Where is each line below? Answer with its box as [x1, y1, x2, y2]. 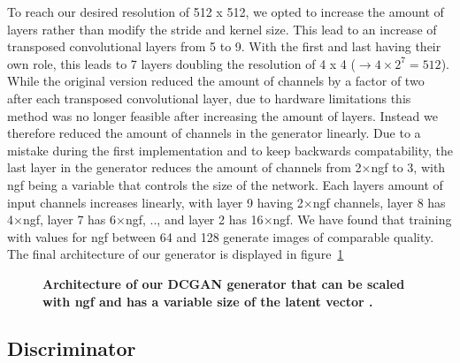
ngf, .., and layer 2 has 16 [125, 210, 264, 229]
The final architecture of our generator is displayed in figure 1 [7, 245, 344, 263]
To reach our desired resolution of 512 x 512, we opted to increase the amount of [7, 3, 444, 20]
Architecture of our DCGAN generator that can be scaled [42, 274, 405, 292]
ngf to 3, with [371, 158, 446, 177]
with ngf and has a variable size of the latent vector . [42, 291, 373, 310]
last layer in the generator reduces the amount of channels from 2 [7, 158, 362, 177]
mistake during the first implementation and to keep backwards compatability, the [7, 140, 453, 159]
